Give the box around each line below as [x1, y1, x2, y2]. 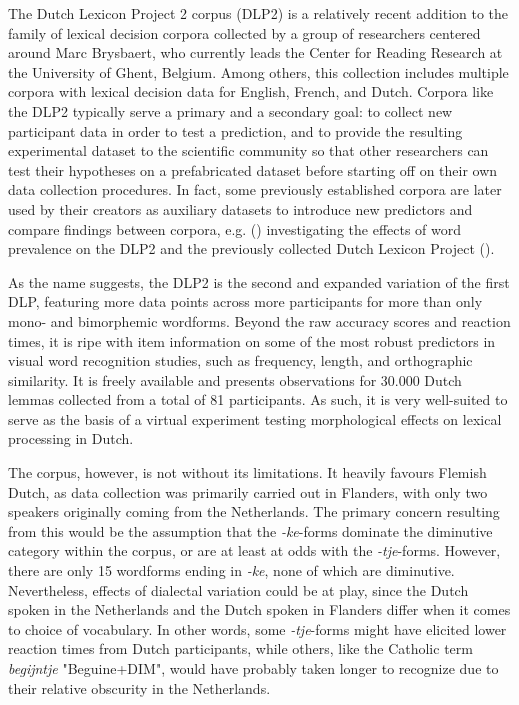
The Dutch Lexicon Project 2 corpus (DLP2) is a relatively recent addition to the [8, 3, 509, 23]
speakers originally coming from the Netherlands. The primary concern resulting [8, 501, 500, 522]
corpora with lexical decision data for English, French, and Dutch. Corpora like [8, 81, 494, 102]
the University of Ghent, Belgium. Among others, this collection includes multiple [8, 61, 509, 82]
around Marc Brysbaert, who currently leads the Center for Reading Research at [8, 42, 503, 63]
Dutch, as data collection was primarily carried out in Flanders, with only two [8, 481, 488, 502]
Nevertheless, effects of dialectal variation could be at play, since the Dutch [8, 579, 469, 600]
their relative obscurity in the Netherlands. [8, 677, 271, 698]
